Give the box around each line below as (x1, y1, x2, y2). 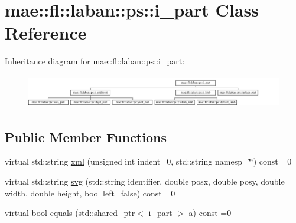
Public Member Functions (5, 127, 167, 146)
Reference (5, 21, 87, 45)
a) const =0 (188, 206, 232, 219)
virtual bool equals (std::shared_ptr (5, 206, 135, 219)
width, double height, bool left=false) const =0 (5, 186, 175, 199)
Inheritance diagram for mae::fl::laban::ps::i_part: (5, 55, 185, 67)
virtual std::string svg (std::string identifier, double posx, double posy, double (5, 175, 285, 187)
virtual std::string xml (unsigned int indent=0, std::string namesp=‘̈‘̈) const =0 (5, 155, 292, 168)
